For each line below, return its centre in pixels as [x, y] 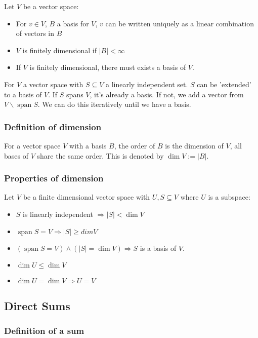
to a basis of [23, 94]
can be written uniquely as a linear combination [180, 23]
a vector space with [53, 84]
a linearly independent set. [147, 84]
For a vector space [32, 145]
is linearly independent [58, 214]
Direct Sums [37, 305]
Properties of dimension [54, 178]
